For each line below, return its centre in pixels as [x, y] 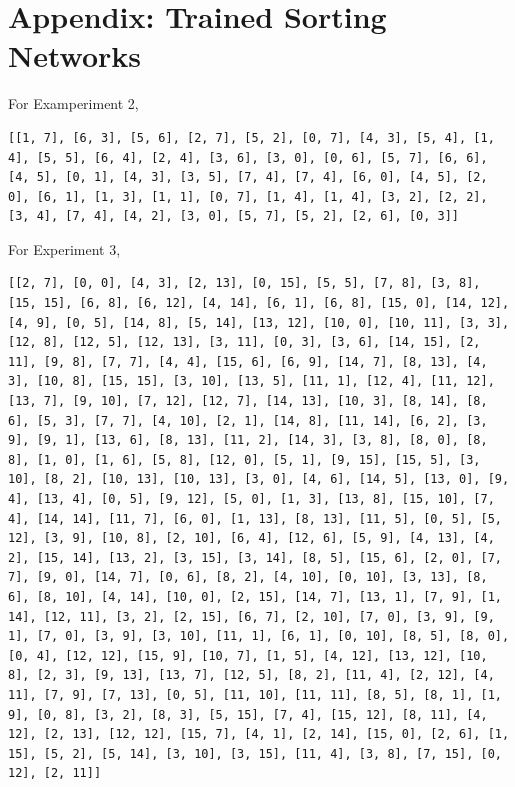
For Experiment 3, [64, 248]
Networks [75, 55]
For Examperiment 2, [73, 103]
